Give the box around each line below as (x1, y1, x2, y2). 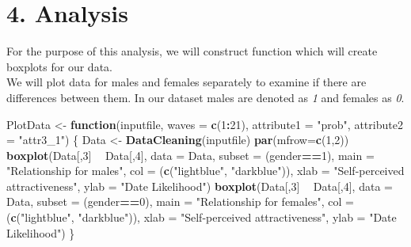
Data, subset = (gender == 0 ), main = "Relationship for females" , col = (6, 193, 354, 210)
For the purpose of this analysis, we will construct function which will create (6, 43, 378, 59)
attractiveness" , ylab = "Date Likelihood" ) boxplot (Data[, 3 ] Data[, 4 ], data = (6, 177, 393, 194)
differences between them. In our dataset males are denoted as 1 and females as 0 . (6, 89, 405, 105)
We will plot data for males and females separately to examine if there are (6, 74, 367, 90)
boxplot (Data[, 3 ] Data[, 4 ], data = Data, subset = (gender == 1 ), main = (6, 146, 375, 163)
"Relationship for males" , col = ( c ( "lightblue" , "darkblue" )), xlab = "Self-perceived (6, 162, 405, 179)
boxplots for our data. (6, 58, 112, 74)
